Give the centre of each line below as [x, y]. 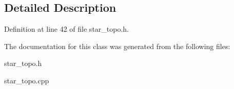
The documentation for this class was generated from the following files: [117, 46]
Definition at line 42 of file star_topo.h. [67, 29]
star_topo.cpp [27, 80]
